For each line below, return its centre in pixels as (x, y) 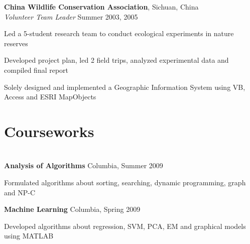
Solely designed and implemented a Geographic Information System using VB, (125, 87)
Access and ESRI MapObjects (50, 97)
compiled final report (36, 70)
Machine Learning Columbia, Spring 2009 (72, 209)
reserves (16, 43)
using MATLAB (29, 236)
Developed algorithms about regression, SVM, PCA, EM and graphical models (125, 226)
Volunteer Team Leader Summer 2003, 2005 (71, 16)
